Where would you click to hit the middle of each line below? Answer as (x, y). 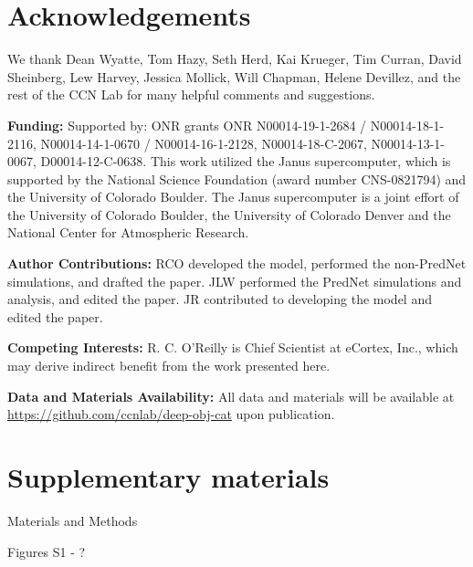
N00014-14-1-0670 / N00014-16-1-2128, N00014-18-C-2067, (204, 143)
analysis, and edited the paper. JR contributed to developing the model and (220, 299)
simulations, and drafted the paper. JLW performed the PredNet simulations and (235, 281)
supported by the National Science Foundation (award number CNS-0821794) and (237, 178)
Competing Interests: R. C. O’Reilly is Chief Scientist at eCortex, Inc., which (233, 347)
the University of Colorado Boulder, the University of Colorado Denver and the (229, 214)
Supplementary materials (168, 477)
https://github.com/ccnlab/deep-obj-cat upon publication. (171, 414)
